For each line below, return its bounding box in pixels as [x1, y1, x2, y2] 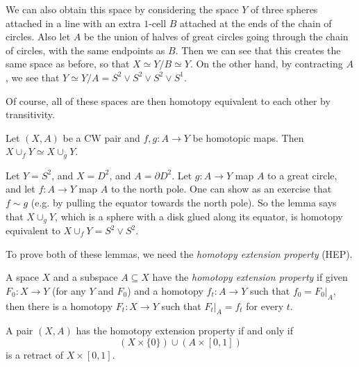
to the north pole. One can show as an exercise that [110, 181, 332, 196]
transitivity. [6, 107, 55, 122]
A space [6, 270, 39, 284]
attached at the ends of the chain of [180, 15, 332, 30]
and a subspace [53, 270, 118, 284]
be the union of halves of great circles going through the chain [83, 29, 349, 44]
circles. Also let [6, 29, 71, 44]
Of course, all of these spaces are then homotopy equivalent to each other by [6, 93, 331, 108]
